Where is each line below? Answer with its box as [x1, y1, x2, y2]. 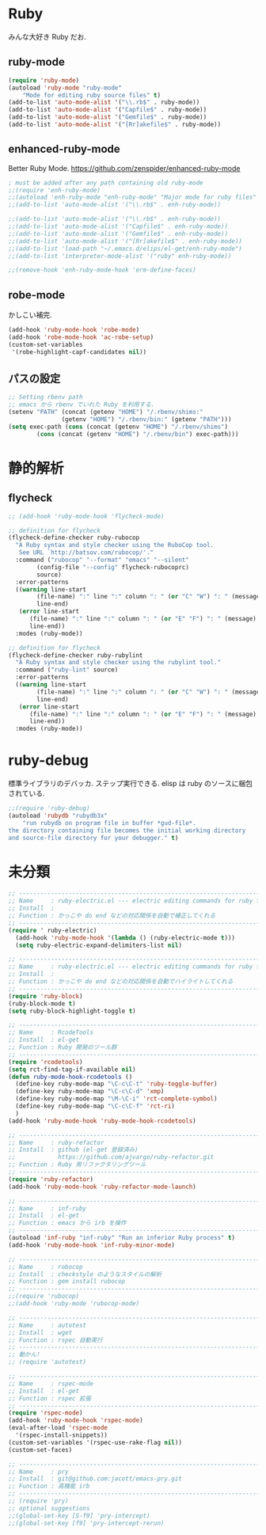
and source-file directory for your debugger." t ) [8, 834, 179, 842]
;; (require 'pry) [8, 1497, 69, 1505]
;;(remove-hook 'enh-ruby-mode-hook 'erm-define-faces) [8, 266, 196, 274]
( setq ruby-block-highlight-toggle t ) [8, 1007, 136, 1015]
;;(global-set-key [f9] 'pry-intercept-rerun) [8, 1519, 165, 1527]
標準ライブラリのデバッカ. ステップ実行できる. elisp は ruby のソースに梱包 [8, 779, 253, 788]
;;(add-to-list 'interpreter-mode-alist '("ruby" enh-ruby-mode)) [8, 252, 232, 260]
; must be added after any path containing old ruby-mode [8, 179, 203, 187]
